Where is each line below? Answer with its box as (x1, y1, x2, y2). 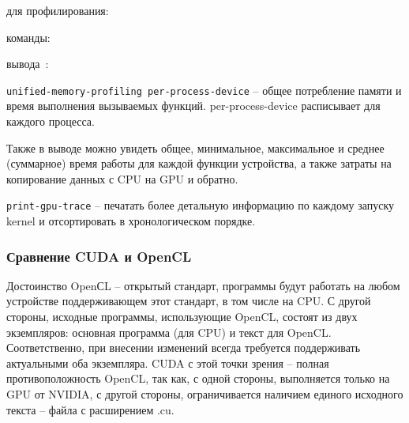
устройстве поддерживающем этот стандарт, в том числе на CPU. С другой (6, 293, 371, 309)
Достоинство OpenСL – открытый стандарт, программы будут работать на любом (6, 277, 400, 293)
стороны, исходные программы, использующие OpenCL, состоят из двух (6, 308, 358, 325)
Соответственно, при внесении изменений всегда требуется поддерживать (6, 339, 361, 356)
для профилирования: (6, 2, 109, 18)
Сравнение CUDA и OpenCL (6, 246, 192, 266)
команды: (6, 28, 51, 45)
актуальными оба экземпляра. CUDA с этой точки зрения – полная (6, 354, 329, 371)
